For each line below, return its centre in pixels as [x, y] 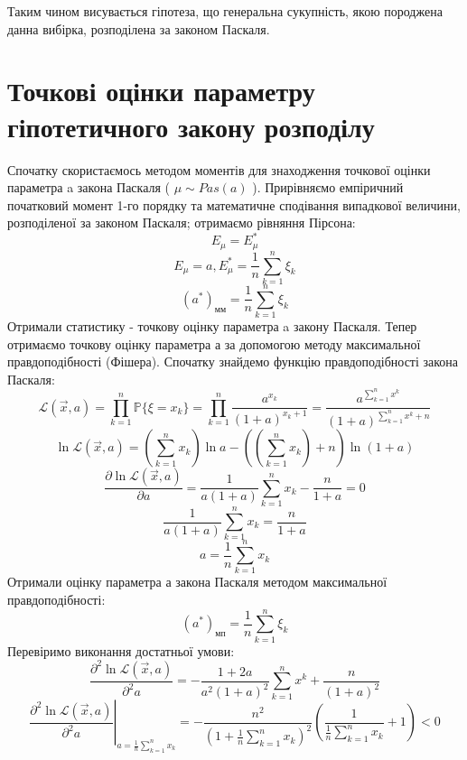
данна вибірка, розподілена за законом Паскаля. [139, 28]
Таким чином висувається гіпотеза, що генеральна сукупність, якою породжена [225, 11]
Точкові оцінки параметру [161, 91]
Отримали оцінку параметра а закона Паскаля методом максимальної [197, 582]
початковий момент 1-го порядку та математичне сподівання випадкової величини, [234, 204]
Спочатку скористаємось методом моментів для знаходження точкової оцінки [219, 169]
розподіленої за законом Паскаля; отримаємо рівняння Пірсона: [182, 222]
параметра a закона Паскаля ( [89, 187]
